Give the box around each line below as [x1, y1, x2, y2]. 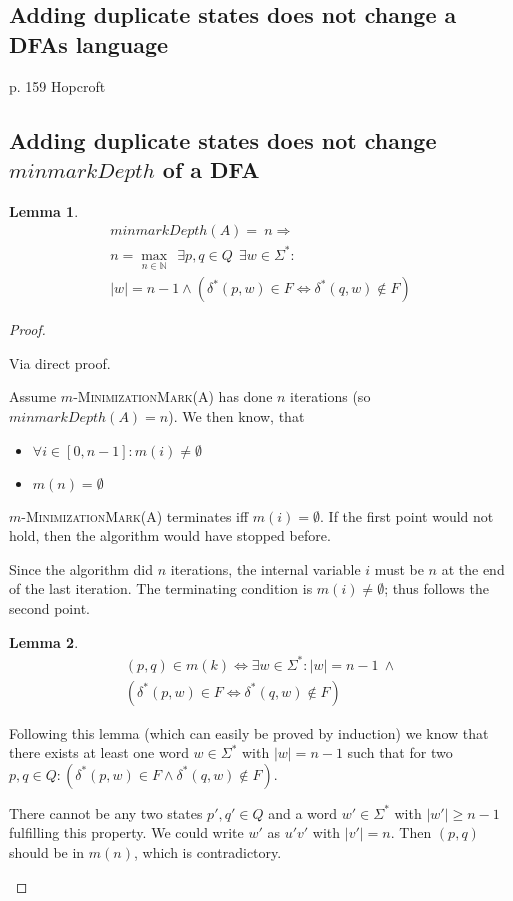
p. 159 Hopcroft [9, 75, 106, 96]
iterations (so [290, 386, 371, 407]
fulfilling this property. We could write [9, 822, 244, 843]
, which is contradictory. [134, 842, 282, 863]
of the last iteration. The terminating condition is [9, 578, 313, 599]
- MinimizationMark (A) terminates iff [21, 505, 249, 526]
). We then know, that [168, 405, 305, 426]
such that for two [347, 742, 453, 763]
